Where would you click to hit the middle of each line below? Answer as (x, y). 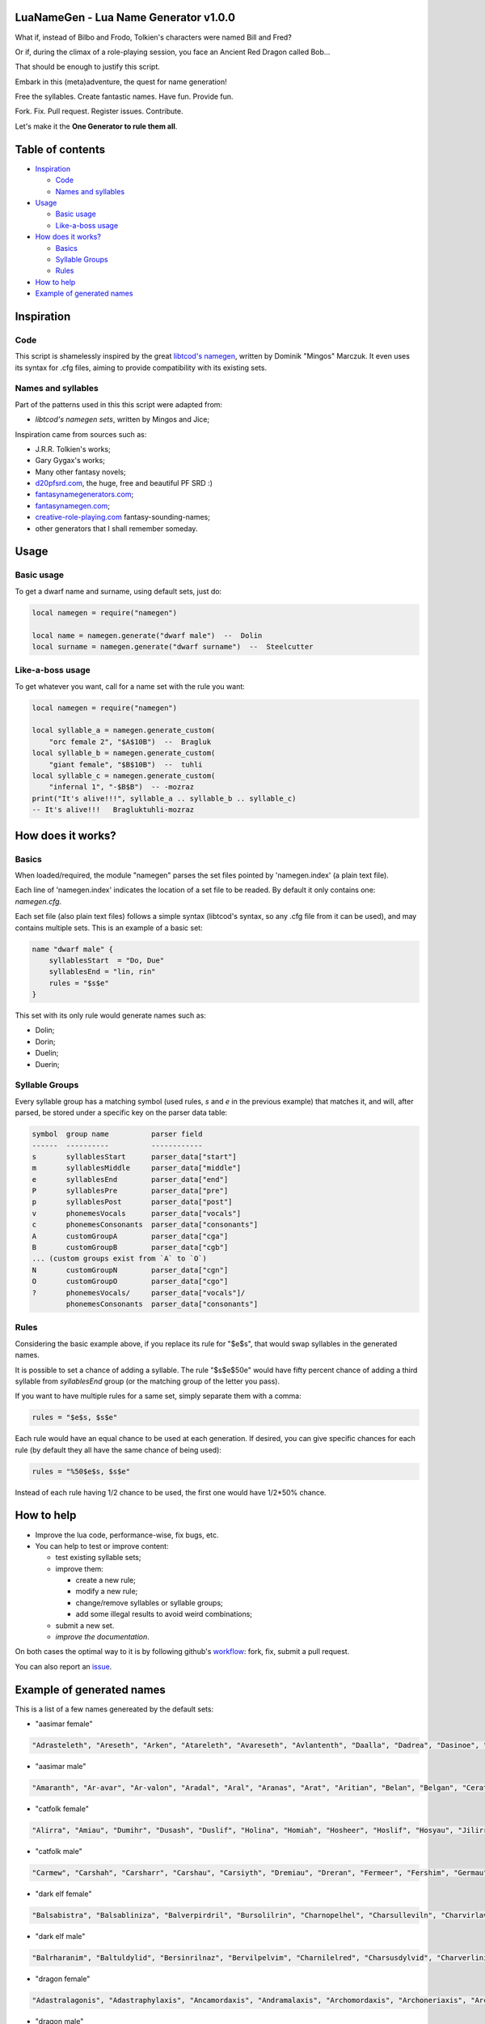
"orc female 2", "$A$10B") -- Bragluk (130, 742)
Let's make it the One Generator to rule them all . (96, 126)
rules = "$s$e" (79, 983)
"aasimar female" (64, 1724)
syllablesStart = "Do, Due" (107, 960)
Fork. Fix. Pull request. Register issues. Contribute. (99, 111)
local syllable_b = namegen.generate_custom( (124, 753)
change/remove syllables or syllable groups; (150, 1602)
